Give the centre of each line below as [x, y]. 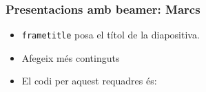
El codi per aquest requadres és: [89, 81]
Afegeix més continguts [71, 57]
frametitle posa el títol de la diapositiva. [111, 35]
